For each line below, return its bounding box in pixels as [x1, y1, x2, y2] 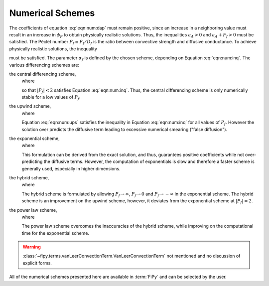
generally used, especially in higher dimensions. [21, 165, 121, 171]
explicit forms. [22, 260, 52, 266]
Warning [22, 244, 41, 250]
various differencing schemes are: [9, 62, 80, 68]
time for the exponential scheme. [21, 230, 90, 236]
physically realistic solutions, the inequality [9, 45, 97, 52]
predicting [21, 158, 43, 164]
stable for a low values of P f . [21, 94, 81, 101]
